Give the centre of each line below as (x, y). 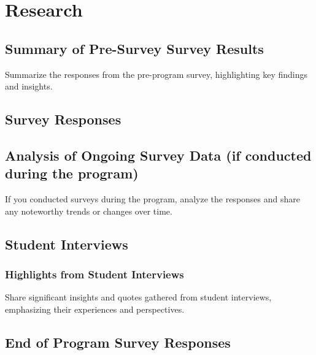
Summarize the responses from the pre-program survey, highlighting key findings (156, 74)
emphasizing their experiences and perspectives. (95, 309)
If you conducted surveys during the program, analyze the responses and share (152, 199)
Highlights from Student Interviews (94, 274)
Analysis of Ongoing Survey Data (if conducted (158, 155)
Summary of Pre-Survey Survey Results (134, 48)
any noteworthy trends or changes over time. (89, 211)
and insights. (29, 86)
